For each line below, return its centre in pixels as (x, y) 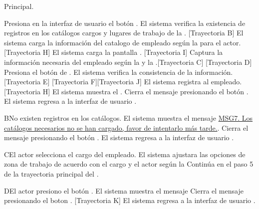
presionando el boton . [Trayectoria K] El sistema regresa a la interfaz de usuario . (130, 200)
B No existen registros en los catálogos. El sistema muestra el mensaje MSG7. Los (129, 117)
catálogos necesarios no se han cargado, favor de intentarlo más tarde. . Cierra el (126, 127)
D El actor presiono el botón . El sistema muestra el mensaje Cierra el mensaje (124, 190)
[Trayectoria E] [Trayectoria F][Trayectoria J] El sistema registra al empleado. (123, 82)
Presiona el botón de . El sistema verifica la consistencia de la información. (119, 72)
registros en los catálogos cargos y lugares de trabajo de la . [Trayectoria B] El (124, 33)
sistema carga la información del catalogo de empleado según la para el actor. (123, 42)
